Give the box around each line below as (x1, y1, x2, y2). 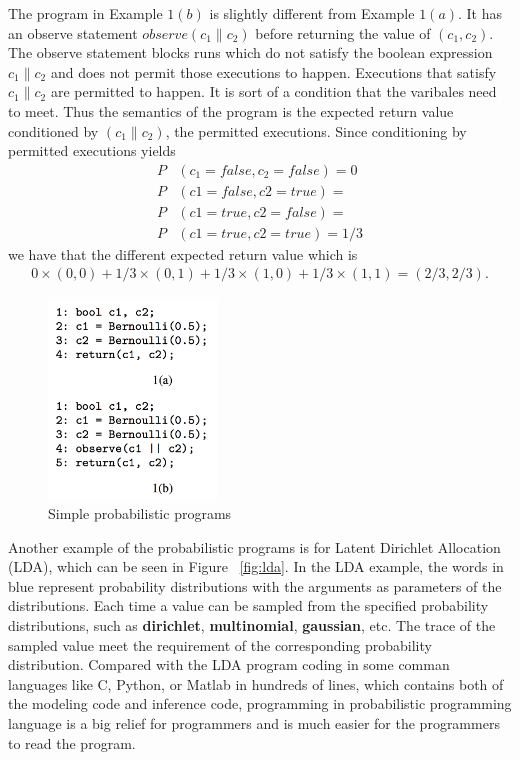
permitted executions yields (8, 140, 176, 161)
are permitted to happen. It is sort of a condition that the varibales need (50, 81, 497, 102)
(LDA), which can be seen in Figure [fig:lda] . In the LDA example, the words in (8, 556, 504, 577)
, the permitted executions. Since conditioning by (165, 120, 467, 141)
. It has (458, 3, 503, 23)
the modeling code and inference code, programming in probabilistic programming (8, 693, 512, 714)
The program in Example (8, 3, 163, 23)
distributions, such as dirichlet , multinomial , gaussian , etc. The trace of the (8, 615, 496, 635)
